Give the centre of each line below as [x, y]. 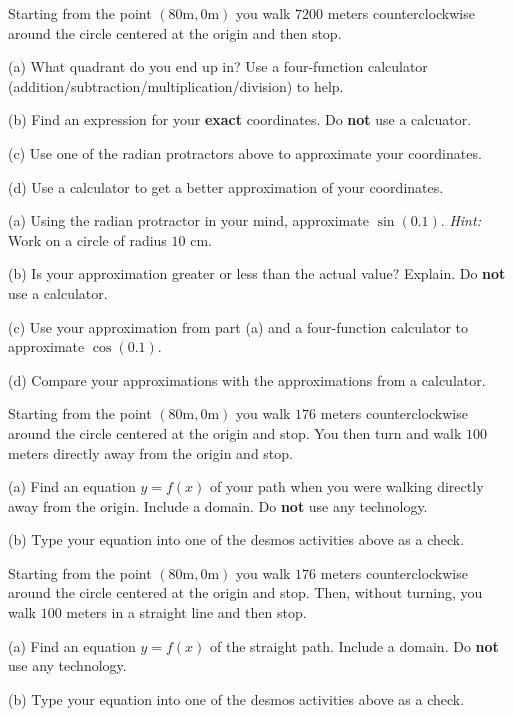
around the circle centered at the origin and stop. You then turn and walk [235, 432]
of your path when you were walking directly [347, 486]
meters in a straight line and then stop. [186, 612]
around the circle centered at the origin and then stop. [175, 32]
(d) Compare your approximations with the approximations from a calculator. [247, 379]
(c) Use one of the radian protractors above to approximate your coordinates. [245, 152]
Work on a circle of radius [87, 239]
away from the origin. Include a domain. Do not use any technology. [218, 505]
